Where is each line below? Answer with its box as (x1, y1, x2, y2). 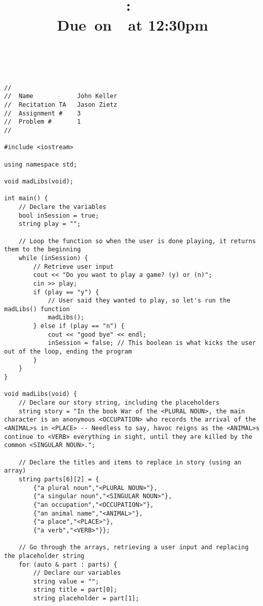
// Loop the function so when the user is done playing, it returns (18, 237, 256, 245)
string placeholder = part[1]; (33, 595, 139, 602)
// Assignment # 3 (4, 109, 81, 117)
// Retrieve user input (33, 263, 114, 270)
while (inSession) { (18, 254, 88, 262)
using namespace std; (4, 160, 77, 168)
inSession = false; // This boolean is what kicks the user (47, 339, 256, 347)
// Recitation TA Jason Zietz (4, 101, 117, 109)
